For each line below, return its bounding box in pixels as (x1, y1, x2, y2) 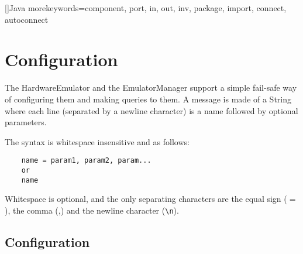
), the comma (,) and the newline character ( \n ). (5, 204, 179, 216)
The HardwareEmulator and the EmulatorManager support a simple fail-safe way (5, 81, 297, 94)
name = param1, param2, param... (21, 156, 151, 165)
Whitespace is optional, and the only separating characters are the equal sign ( (5, 193, 287, 205)
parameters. (5, 116, 47, 128)
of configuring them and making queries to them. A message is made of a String (5, 92, 292, 105)
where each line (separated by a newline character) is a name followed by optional (5, 104, 298, 116)
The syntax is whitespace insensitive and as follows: (5, 135, 190, 147)
